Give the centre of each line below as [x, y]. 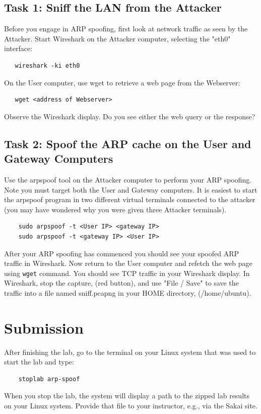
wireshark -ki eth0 [47, 65]
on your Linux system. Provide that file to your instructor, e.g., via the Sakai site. [131, 406]
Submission [44, 327]
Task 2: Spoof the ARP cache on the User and [128, 143]
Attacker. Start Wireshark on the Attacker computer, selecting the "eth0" [117, 38]
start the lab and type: [39, 362]
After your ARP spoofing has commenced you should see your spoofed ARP [122, 253]
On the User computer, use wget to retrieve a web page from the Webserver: [122, 82]
